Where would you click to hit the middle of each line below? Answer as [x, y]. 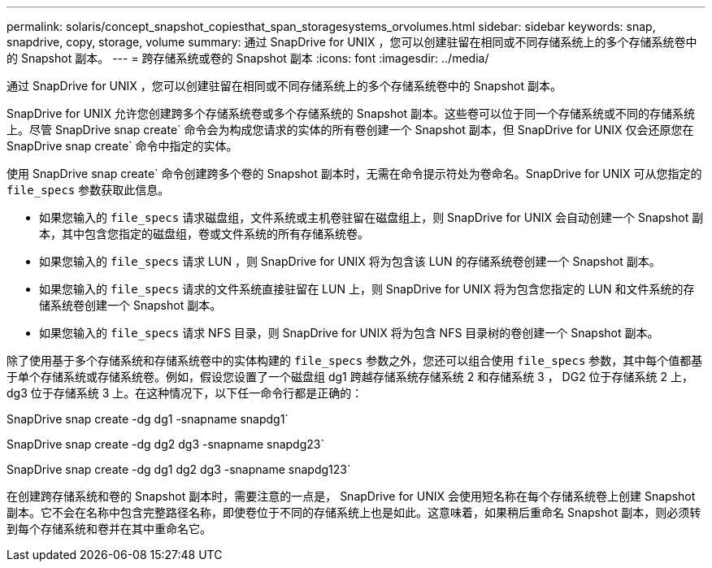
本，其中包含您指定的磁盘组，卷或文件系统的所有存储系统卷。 [204, 234]
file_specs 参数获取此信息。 [88, 190]
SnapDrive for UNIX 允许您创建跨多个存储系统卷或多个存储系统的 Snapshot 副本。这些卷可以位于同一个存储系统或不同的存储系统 [351, 113]
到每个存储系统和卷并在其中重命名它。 [109, 529]
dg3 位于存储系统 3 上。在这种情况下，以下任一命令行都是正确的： [185, 393]
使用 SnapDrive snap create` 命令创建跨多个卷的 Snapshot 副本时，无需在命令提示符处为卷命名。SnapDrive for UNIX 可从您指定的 [354, 173]
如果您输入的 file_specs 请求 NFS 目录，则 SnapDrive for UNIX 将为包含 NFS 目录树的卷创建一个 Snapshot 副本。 [349, 333]
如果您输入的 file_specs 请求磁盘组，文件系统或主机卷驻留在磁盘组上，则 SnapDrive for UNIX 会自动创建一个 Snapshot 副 [371, 217]
